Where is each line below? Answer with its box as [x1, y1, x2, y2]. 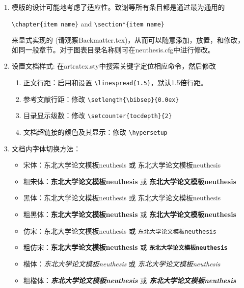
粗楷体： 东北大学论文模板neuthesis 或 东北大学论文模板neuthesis [23, 275, 236, 285]
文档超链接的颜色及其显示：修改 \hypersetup [23, 127, 168, 137]
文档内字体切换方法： [11, 143, 81, 153]
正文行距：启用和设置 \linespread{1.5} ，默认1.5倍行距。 [23, 77, 208, 88]
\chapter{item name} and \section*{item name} [11, 18, 164, 28]
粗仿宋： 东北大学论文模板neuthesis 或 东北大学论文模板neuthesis [23, 242, 228, 252]
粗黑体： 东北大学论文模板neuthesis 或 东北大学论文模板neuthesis [23, 209, 236, 219]
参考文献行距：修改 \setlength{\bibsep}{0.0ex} [23, 94, 179, 104]
